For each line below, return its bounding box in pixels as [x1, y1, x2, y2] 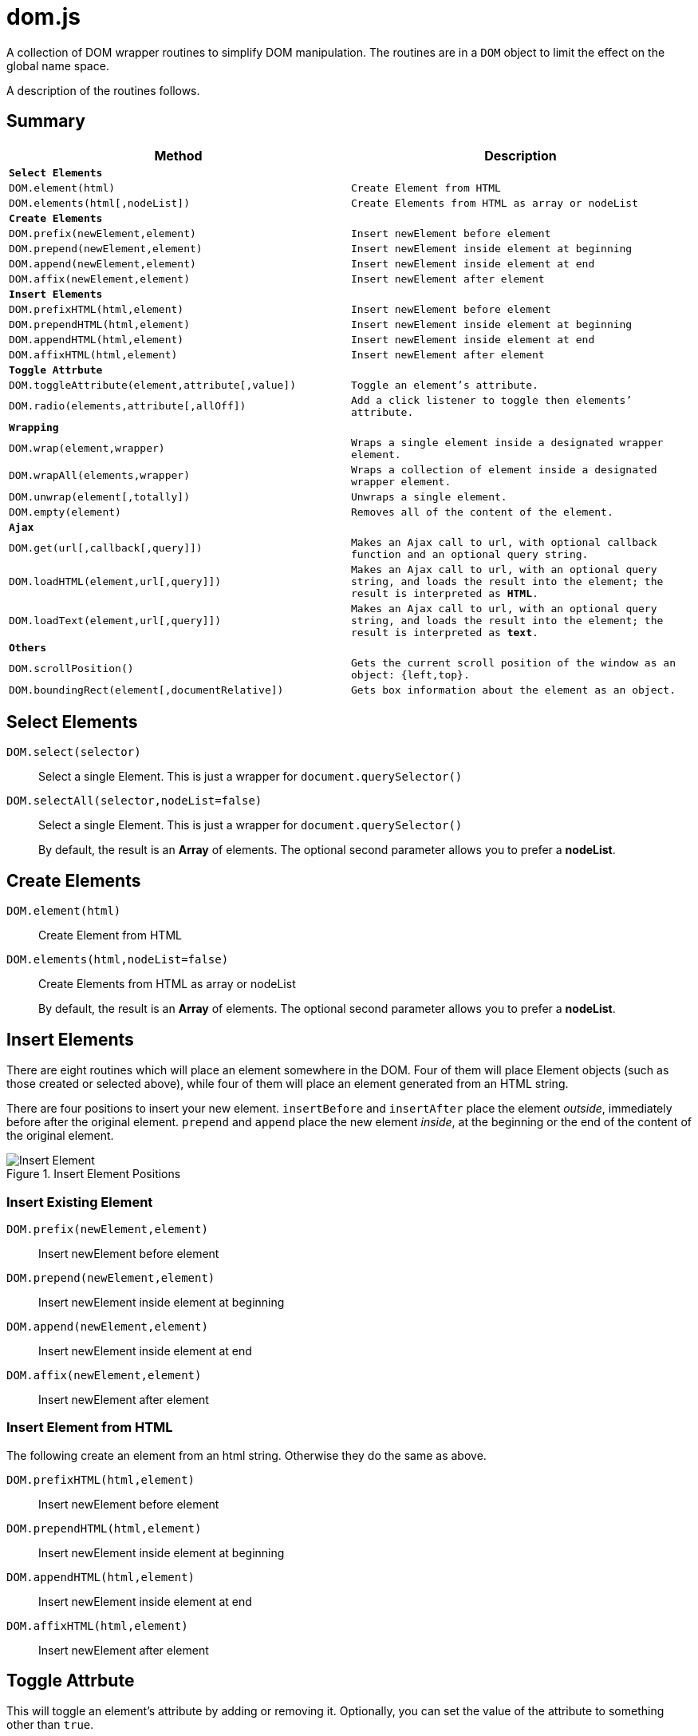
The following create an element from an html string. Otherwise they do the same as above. [6, 1448, 487, 1462]
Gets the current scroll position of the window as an [351, 656, 676, 669]
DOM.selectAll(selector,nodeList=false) [6, 794, 262, 808]
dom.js [6, 3, 81, 30]
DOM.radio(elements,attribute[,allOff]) [9, 400, 246, 413]
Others [9, 641, 46, 654]
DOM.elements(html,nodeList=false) [6, 953, 229, 967]
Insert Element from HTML [6, 1419, 173, 1436]
